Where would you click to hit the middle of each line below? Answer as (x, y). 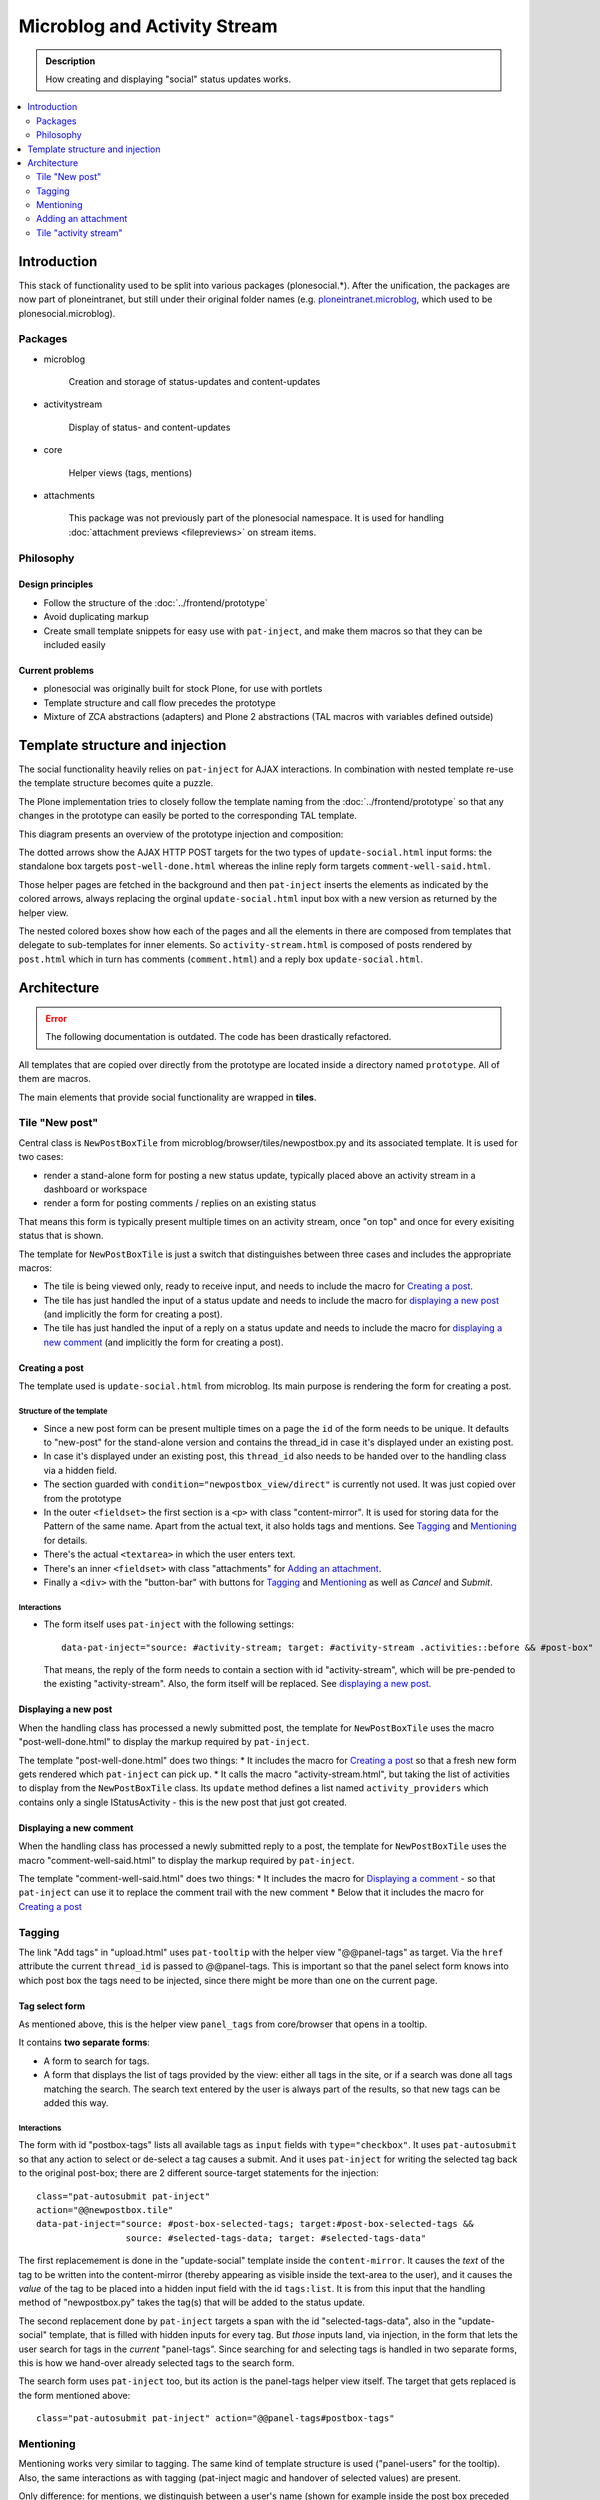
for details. (65, 1540)
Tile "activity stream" (80, 232)
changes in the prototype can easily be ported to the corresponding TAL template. (187, 816)
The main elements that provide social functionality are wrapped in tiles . (167, 1097)
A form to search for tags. (96, 2061)
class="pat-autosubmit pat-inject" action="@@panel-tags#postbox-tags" (215, 2418)
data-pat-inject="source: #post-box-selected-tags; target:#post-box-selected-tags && (255, 2224)
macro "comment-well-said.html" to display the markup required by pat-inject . (186, 1860)
